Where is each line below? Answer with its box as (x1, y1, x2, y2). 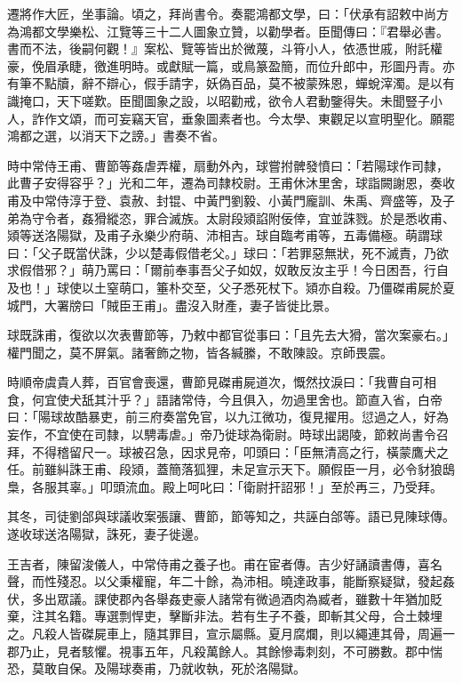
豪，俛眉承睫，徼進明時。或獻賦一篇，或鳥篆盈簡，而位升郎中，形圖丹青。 (7, 56, 442, 75)
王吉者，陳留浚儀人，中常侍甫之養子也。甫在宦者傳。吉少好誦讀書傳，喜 (7, 554, 430, 573)
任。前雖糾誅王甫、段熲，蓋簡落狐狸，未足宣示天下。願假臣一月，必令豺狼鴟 (7, 460, 455, 478)
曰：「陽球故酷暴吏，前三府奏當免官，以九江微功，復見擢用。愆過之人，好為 (7, 407, 449, 426)
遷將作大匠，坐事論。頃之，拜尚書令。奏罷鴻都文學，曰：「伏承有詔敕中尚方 (7, 4, 449, 22)
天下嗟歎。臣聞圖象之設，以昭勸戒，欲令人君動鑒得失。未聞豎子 (56, 91, 430, 109)
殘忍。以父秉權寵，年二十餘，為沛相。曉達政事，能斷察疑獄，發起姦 (56, 572, 455, 591)
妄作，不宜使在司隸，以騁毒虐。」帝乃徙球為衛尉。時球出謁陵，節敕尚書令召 (7, 425, 449, 444)
